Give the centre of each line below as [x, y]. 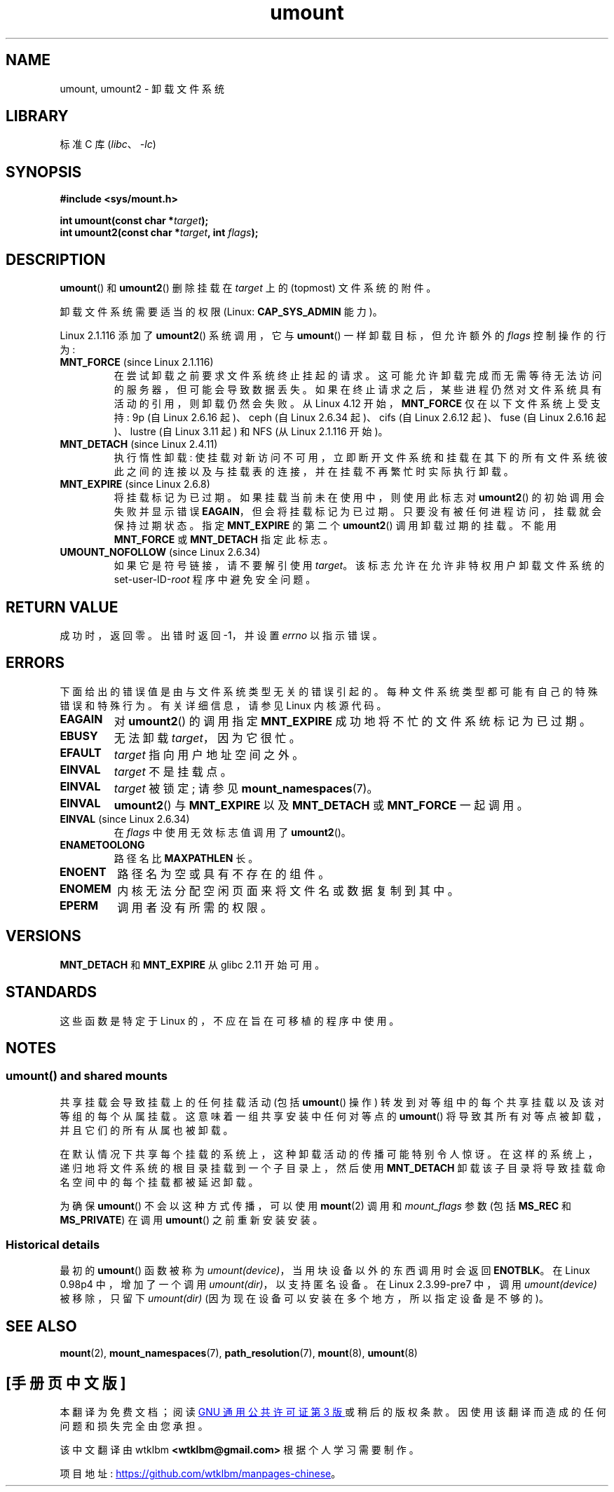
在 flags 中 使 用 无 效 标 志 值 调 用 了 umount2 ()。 [232, 832]
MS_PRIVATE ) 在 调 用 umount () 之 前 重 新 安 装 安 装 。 [191, 1219]
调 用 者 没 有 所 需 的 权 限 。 [195, 907]
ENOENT [83, 871]
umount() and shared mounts [87, 1076]
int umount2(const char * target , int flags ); [159, 233]
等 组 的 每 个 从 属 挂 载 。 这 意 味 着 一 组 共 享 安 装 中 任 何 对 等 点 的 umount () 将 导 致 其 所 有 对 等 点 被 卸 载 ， [333, 1116]
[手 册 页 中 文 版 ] [66, 1383]
